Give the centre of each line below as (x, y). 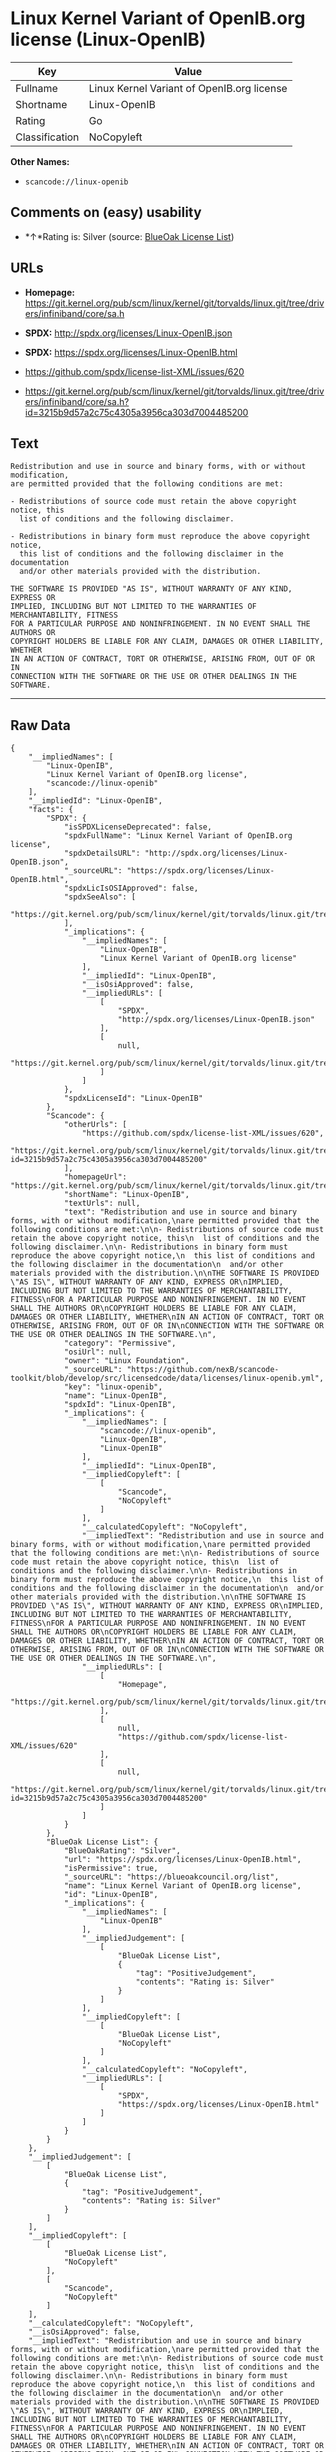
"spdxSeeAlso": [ (100, 897)
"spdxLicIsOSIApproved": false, (131, 888)
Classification (47, 137)
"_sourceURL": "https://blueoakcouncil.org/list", (171, 1877)
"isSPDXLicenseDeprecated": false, (138, 827)
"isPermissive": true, (111, 1868)
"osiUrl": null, (97, 1352)
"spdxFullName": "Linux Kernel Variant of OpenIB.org (178, 836)
